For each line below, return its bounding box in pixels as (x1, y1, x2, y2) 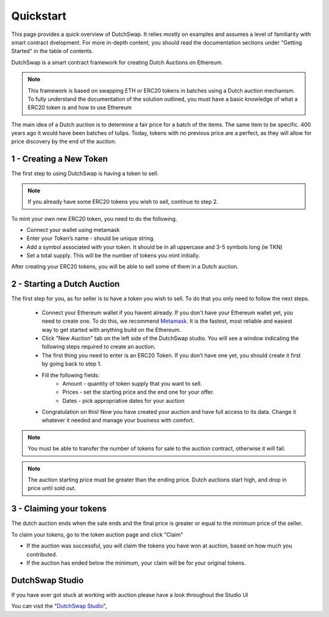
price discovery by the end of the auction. (11, 138, 117, 145)
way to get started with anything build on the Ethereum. (41, 326, 182, 333)
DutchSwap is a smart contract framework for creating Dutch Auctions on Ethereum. (11, 59, 224, 66)
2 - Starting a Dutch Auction (11, 279, 120, 289)
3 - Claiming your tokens (11, 503, 107, 514)
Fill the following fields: (41, 371, 100, 378)
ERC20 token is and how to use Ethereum (27, 104, 132, 111)
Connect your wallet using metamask (26, 226, 120, 233)
